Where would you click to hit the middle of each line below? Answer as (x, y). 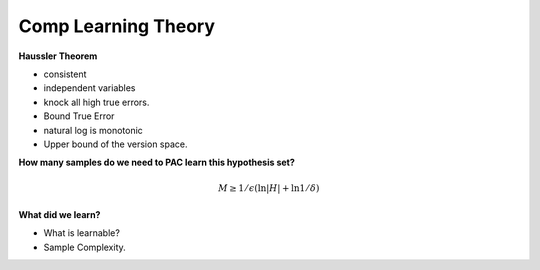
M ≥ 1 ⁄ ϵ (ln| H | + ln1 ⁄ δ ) (269, 188)
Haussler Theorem (58, 56)
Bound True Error (79, 116)
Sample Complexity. (85, 247)
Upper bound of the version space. (115, 144)
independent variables (89, 88)
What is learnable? (81, 233)
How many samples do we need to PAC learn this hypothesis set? (156, 162)
